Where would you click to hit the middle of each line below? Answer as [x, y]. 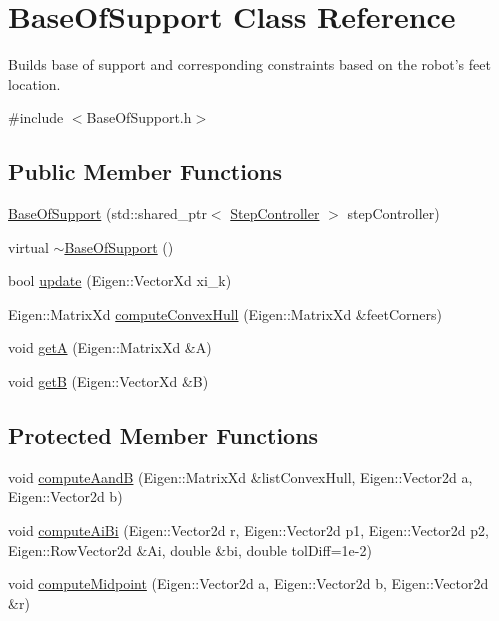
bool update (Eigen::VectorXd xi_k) [120, 280]
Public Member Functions [145, 171]
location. [34, 83]
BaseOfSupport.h [139, 117]
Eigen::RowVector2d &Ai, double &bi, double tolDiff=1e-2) [190, 549]
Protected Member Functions [163, 435]
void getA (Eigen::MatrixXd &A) [110, 347]
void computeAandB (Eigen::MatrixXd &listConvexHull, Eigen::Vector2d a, [240, 476]
